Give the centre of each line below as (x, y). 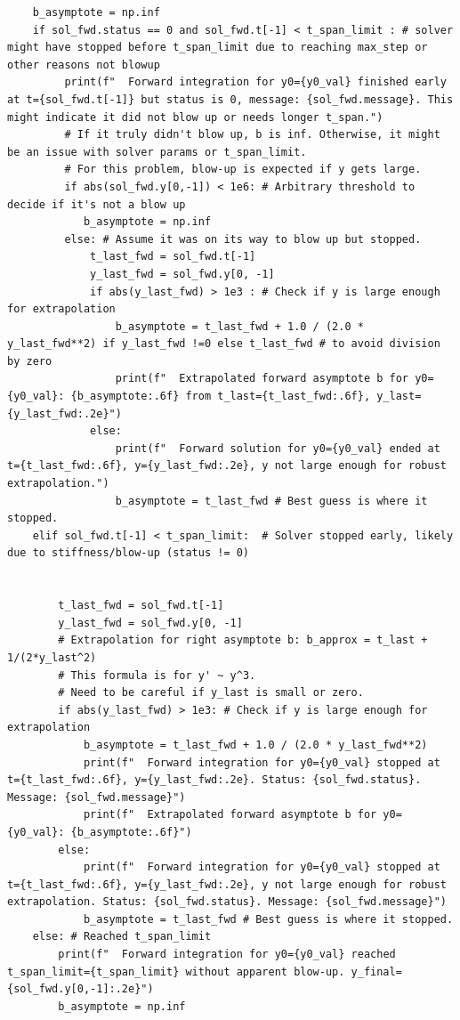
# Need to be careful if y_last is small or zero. (211, 693)
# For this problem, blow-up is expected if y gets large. (243, 170)
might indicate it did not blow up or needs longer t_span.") (195, 117)
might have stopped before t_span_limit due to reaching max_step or (218, 48)
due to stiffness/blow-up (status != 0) (129, 553)
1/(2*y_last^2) (52, 657)
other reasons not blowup (84, 65)
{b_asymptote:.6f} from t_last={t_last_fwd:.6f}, (221, 397)
